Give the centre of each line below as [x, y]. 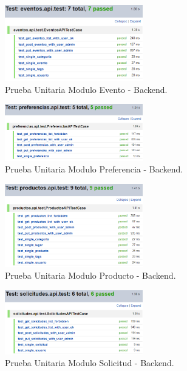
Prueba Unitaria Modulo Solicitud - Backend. [90, 363]
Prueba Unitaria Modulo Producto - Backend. [90, 275]
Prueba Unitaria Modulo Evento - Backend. [86, 89]
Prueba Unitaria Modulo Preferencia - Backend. [94, 169]
